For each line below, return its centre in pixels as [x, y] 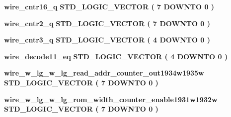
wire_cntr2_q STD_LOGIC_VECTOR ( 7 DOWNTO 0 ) [107, 23]
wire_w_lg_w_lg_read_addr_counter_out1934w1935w [104, 73]
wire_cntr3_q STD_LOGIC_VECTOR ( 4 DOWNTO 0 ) [107, 40]
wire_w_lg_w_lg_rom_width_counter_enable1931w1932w [111, 99]
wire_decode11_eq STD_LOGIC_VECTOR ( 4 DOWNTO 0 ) [116, 56]
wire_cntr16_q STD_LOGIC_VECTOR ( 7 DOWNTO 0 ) [109, 6]
